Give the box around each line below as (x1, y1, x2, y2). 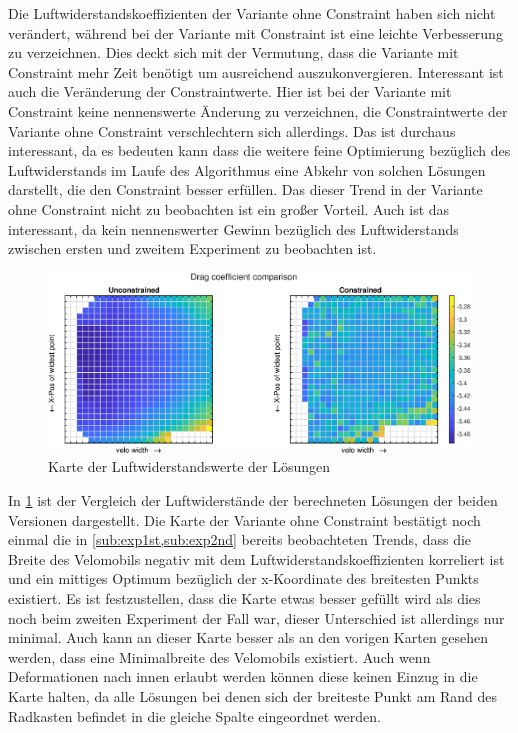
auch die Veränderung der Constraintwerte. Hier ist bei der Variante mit (8, 81, 452, 102)
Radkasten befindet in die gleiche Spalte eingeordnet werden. (8, 705, 381, 726)
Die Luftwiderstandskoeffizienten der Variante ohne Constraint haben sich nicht (8, 3, 496, 23)
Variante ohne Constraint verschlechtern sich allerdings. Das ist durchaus (8, 120, 456, 141)
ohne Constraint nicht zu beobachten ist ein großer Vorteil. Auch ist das (8, 198, 450, 219)
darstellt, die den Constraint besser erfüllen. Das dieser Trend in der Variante (8, 179, 483, 200)
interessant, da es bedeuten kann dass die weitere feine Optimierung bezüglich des (8, 140, 511, 161)
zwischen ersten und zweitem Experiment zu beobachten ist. (8, 238, 377, 259)
